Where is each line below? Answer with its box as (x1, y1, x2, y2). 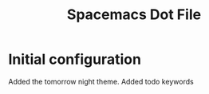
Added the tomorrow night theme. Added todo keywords (8, 76, 194, 86)
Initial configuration (8, 50, 142, 69)
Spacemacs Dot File (66, 6, 202, 24)
